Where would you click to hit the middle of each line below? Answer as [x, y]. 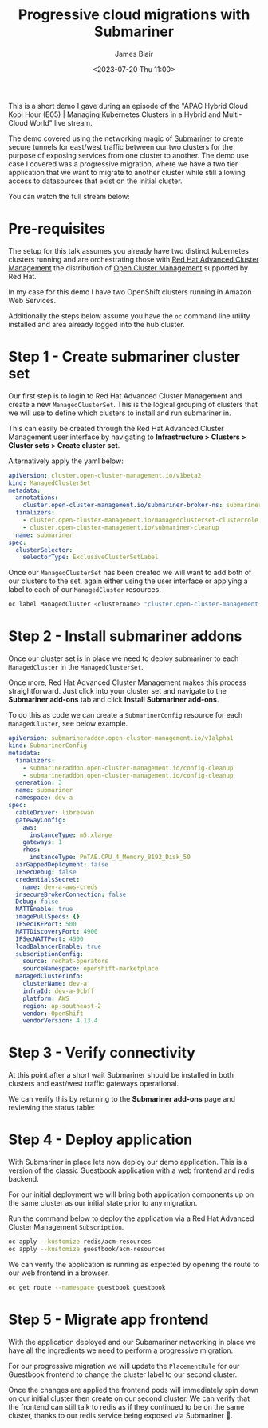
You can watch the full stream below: [69, 196]
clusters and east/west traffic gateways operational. [94, 1084]
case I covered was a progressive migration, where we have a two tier [123, 164]
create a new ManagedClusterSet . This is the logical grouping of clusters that [133, 404]
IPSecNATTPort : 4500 [49, 939]
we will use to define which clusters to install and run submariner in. [120, 413]
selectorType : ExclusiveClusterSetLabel [91, 558]
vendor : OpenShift [53, 1014]
